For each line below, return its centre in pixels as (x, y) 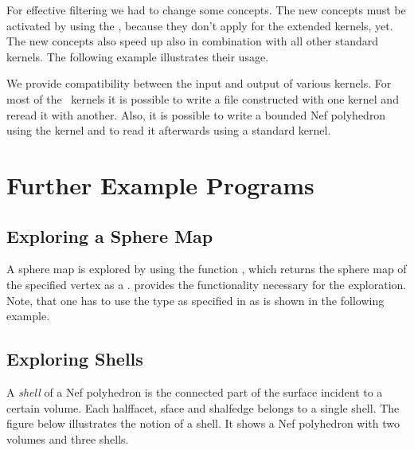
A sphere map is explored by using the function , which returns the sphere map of (207, 269)
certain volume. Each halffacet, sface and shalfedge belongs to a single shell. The (203, 407)
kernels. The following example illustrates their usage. (138, 56)
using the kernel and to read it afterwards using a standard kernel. (169, 130)
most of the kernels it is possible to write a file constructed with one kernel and (203, 98)
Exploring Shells (75, 359)
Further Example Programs (160, 184)
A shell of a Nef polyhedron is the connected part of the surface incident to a (195, 391)
